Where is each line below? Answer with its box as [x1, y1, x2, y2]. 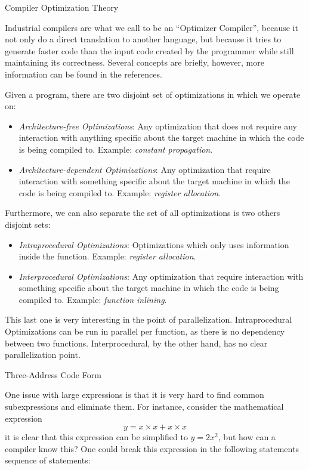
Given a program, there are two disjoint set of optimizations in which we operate [5, 88, 301, 100]
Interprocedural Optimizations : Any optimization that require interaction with [18, 270, 304, 282]
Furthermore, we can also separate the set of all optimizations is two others [5, 206, 280, 219]
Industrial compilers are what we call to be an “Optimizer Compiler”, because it [5, 21, 298, 33]
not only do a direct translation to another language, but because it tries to [5, 33, 282, 45]
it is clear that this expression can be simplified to [5, 431, 188, 443]
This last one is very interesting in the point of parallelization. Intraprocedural [5, 313, 292, 326]
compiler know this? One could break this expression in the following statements [5, 442, 299, 454]
